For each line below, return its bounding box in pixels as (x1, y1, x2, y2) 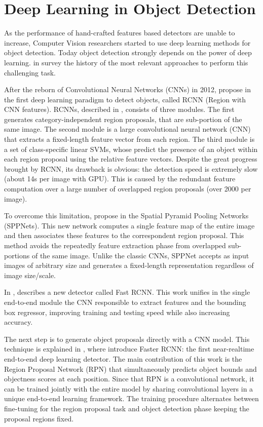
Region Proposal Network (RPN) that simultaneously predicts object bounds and (4, 363, 257, 374)
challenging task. (4, 67, 56, 77)
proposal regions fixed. (4, 413, 74, 423)
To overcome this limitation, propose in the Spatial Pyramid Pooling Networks (4, 210, 249, 221)
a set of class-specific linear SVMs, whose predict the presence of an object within (4, 143, 258, 154)
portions (4, 250, 30, 260)
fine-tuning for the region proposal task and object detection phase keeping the (4, 403, 249, 413)
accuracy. (4, 317, 33, 327)
